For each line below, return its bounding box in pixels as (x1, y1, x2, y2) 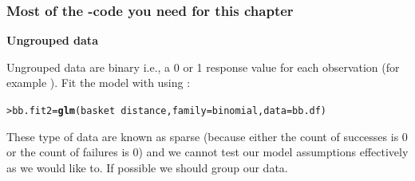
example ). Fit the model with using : (6, 74, 191, 91)
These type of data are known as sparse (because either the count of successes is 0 (6, 128, 408, 144)
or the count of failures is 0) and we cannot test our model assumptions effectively (6, 144, 409, 160)
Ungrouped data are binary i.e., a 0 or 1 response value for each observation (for (6, 58, 400, 75)
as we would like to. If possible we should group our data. (6, 159, 288, 175)
